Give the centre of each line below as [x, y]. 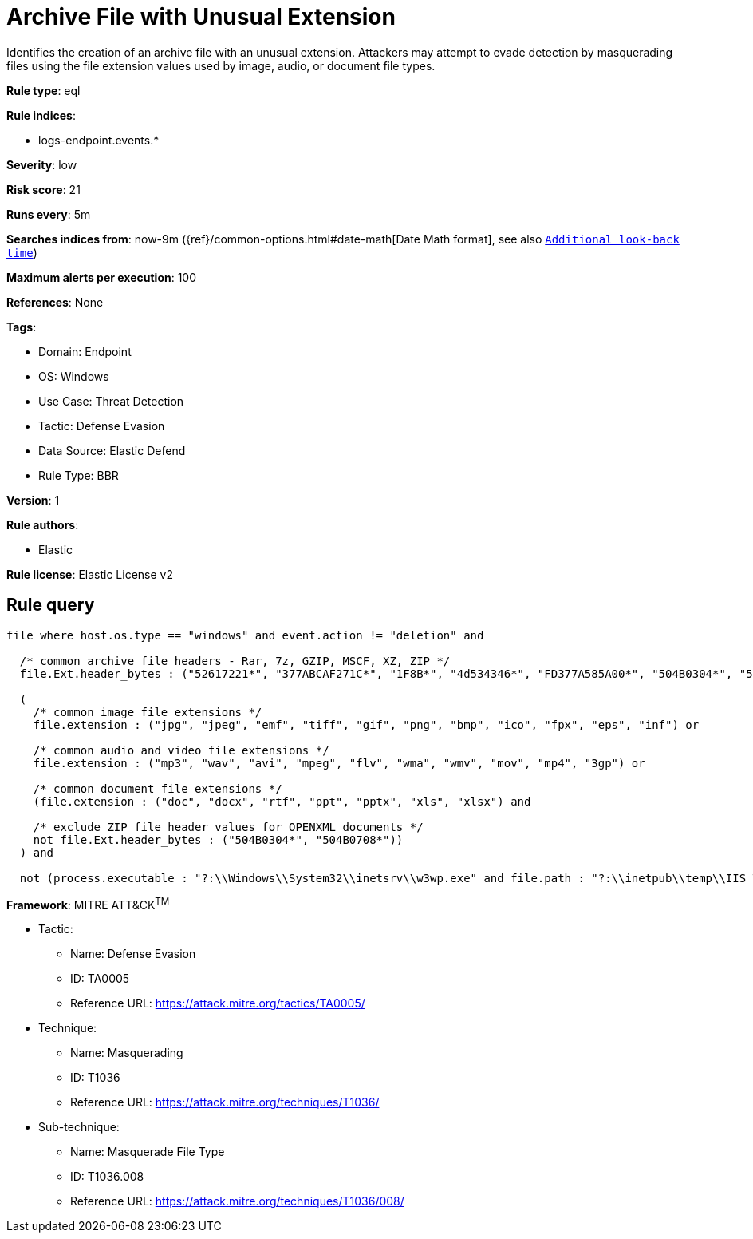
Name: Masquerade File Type [148, 1152]
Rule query [51, 605]
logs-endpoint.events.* [99, 140]
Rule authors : [43, 524]
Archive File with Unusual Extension [201, 17]
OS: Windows [74, 376]
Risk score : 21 [43, 189]
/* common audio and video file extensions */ [181, 750]
